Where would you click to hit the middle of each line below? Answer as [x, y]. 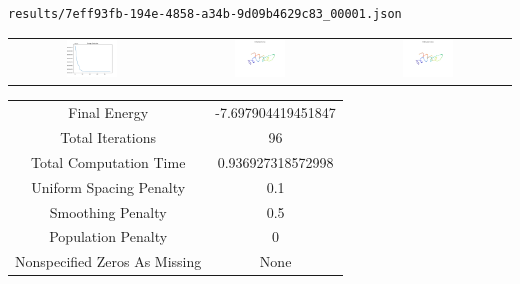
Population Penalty [108, 236]
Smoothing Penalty [108, 211]
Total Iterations [108, 136]
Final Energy [108, 112]
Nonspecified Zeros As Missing [108, 261]
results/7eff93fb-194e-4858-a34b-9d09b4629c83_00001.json [205, 14]
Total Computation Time [108, 161]
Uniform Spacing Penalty [108, 186]
